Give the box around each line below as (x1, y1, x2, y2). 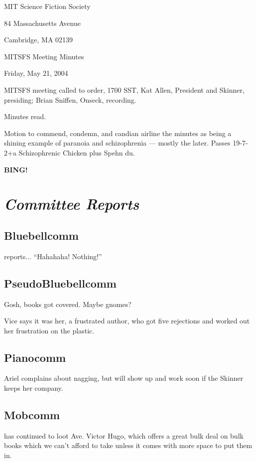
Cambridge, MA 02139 (4, 34, 73, 45)
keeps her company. (4, 383, 63, 393)
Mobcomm (4, 407, 60, 423)
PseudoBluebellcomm (4, 275, 117, 291)
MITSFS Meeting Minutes (4, 51, 84, 61)
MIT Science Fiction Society (4, 1, 91, 11)
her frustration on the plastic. (4, 325, 95, 335)
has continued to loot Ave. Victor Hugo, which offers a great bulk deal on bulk (4, 430, 244, 441)
